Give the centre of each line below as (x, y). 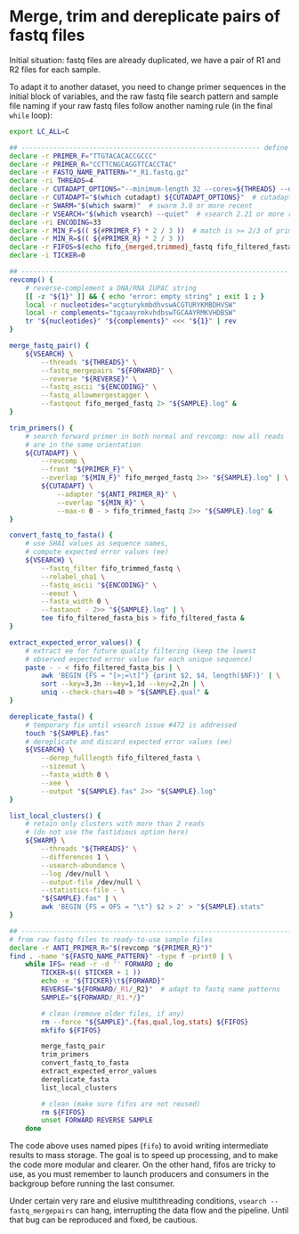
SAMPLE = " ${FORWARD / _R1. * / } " (93, 997)
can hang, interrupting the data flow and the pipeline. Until (182, 1211)
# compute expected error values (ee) (97, 552)
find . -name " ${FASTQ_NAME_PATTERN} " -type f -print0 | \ (121, 956)
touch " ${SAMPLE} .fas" (67, 733)
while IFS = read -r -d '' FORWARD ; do (99, 965)
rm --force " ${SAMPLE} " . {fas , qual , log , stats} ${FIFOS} (145, 1022)
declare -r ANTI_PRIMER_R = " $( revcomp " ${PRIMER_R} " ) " (111, 948)
